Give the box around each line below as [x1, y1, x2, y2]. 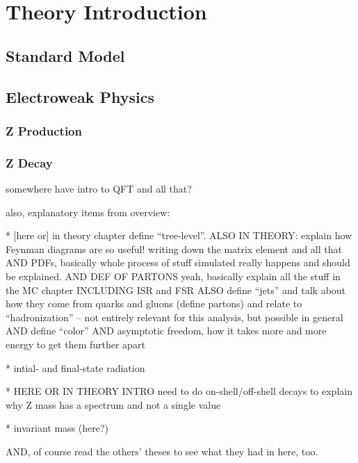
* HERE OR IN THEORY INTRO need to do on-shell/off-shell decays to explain [6, 384, 352, 398]
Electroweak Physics [6, 86, 154, 107]
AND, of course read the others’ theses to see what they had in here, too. [6, 444, 318, 458]
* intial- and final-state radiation [6, 360, 145, 375]
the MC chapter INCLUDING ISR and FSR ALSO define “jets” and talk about [6, 282, 346, 297]
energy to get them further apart [6, 336, 145, 351]
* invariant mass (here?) [6, 421, 108, 435]
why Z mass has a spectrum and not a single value [6, 397, 221, 412]
